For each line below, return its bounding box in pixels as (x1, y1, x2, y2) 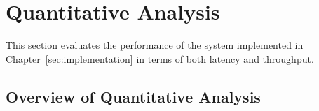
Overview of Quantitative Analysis (6, 85, 261, 107)
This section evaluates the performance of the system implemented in (6, 38, 304, 52)
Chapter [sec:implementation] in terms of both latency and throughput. (6, 51, 314, 66)
